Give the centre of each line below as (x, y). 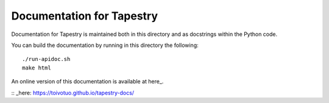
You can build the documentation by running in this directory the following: (105, 45)
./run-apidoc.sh (46, 59)
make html (37, 68)
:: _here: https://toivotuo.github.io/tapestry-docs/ (73, 93)
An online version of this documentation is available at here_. (87, 82)
